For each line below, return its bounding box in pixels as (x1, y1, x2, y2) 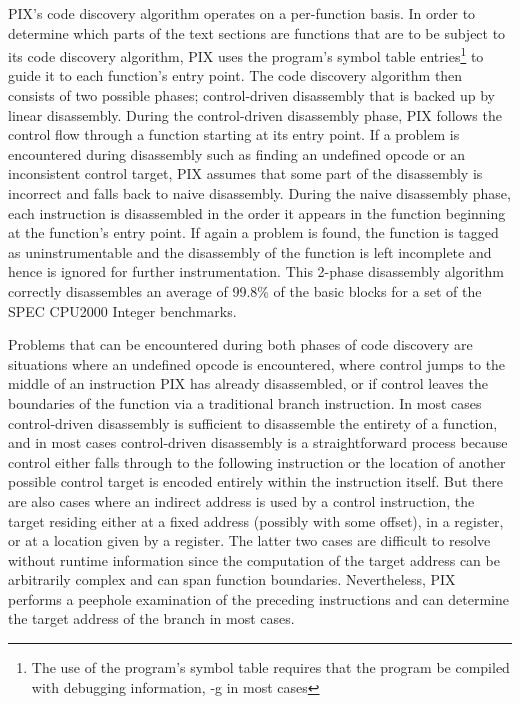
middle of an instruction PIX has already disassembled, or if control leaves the (8, 373, 488, 394)
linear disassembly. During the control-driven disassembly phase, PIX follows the (8, 104, 502, 125)
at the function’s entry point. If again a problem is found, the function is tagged (8, 222, 499, 243)
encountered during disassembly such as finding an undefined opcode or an (8, 143, 466, 164)
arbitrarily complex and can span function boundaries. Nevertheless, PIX (8, 569, 456, 590)
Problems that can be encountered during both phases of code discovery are (8, 334, 473, 355)
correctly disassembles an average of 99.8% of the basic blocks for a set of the (8, 280, 482, 301)
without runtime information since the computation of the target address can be (8, 549, 500, 570)
